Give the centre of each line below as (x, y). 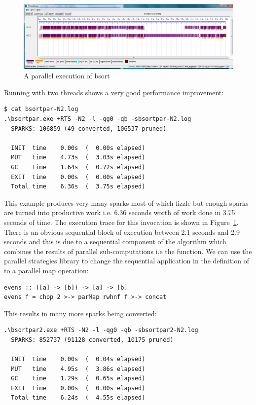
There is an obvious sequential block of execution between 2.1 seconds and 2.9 (122, 232)
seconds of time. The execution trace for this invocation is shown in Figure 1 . (121, 222)
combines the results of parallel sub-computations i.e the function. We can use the (128, 251)
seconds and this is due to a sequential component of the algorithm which (115, 241)
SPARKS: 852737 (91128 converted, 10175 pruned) (92, 340)
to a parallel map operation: (46, 270)
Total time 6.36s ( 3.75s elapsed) (78, 187)
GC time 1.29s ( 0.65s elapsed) (78, 379)
